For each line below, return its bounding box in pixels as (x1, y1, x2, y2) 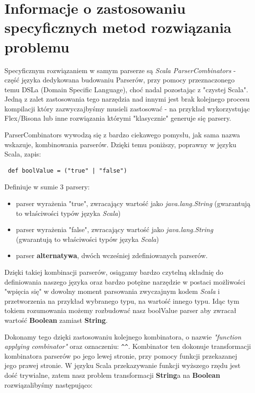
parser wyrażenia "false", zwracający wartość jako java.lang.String (16, 224, 213, 235)
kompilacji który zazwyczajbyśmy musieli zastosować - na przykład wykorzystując (4, 103, 250, 113)
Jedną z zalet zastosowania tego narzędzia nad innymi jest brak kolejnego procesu (4, 94, 250, 104)
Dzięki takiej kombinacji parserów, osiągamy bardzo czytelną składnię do (4, 267, 224, 277)
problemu (4, 36, 70, 56)
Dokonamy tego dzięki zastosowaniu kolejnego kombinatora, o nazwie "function (4, 331, 241, 341)
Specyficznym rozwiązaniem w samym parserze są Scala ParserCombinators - (4, 65, 236, 75)
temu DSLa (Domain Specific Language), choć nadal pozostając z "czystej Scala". (4, 84, 248, 94)
